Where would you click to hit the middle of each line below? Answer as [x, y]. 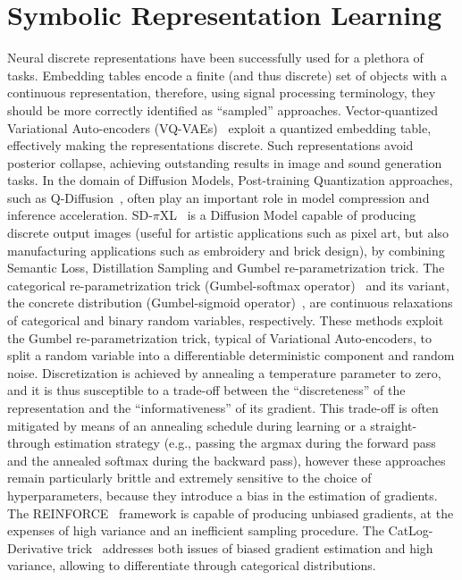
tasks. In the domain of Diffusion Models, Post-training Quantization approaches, [230, 180]
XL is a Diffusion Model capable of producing [288, 215]
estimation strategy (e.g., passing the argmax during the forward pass [245, 443]
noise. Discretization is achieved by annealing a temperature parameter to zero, [224, 372]
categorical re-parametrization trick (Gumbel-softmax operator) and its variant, [228, 285]
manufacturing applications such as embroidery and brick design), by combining [226, 250]
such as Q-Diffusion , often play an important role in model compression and [218, 197]
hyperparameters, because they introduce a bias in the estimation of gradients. [223, 495]
